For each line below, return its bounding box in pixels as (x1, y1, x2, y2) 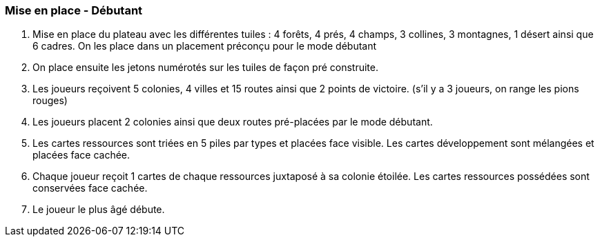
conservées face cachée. (32, 182, 148, 194)
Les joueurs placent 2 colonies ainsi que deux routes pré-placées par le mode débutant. (32, 116, 433, 128)
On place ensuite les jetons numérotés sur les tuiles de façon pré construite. (32, 61, 378, 74)
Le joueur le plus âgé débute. (32, 203, 165, 216)
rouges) (32, 94, 68, 107)
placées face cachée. (32, 149, 130, 161)
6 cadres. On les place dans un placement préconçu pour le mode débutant (32, 40, 377, 52)
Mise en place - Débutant (5, 3, 143, 17)
